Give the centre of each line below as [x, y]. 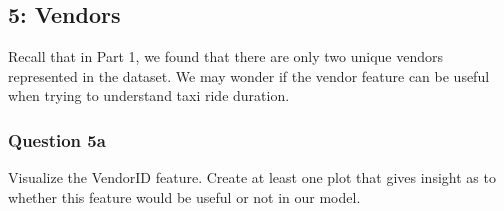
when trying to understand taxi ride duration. [149, 95]
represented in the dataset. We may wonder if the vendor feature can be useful [249, 75]
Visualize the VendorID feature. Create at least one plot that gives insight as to [252, 177]
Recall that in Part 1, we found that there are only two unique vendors [226, 56]
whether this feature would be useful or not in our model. [184, 196]
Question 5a [57, 139]
